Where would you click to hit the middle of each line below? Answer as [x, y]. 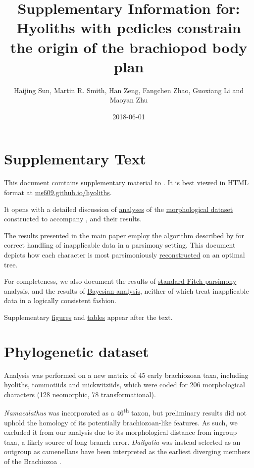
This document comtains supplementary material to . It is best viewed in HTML [127, 182]
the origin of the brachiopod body [129, 47]
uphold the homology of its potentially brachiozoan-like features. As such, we [121, 422]
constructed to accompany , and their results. [73, 219]
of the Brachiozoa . [33, 461]
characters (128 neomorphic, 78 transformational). [80, 394]
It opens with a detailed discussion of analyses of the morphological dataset [119, 209]
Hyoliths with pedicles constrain [129, 27]
